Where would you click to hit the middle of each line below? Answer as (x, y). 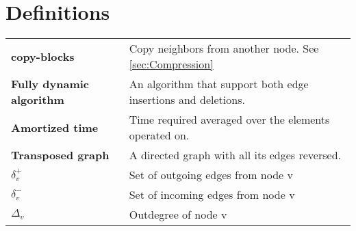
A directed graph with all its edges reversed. (235, 155)
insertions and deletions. (187, 100)
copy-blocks (43, 56)
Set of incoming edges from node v (212, 195)
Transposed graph (60, 155)
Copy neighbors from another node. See (224, 49)
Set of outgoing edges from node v (211, 175)
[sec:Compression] (171, 64)
